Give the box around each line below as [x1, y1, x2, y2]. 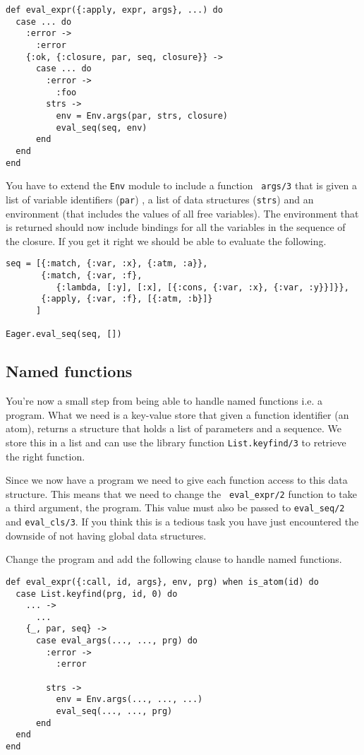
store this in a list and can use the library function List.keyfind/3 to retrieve [6, 434, 346, 449]
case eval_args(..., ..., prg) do [35, 636, 198, 646]
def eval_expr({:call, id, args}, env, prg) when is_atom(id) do [6, 576, 319, 587]
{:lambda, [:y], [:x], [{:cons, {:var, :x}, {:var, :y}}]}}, [56, 282, 349, 292]
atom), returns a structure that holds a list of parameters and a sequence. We [6, 421, 341, 436]
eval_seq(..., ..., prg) [56, 706, 173, 717]
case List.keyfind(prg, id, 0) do [16, 588, 178, 599]
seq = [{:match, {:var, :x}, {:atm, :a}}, [6, 258, 208, 269]
